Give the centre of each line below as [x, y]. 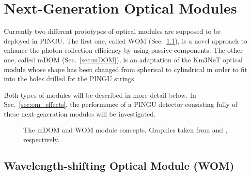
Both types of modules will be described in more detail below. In [100, 95]
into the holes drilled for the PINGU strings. [70, 79]
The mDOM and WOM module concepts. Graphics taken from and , [125, 130]
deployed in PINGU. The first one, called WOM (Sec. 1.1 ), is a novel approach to [125, 40]
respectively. [41, 139]
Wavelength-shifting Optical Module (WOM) [119, 166]
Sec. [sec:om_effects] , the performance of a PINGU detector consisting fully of [121, 104]
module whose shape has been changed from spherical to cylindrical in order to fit [126, 69]
